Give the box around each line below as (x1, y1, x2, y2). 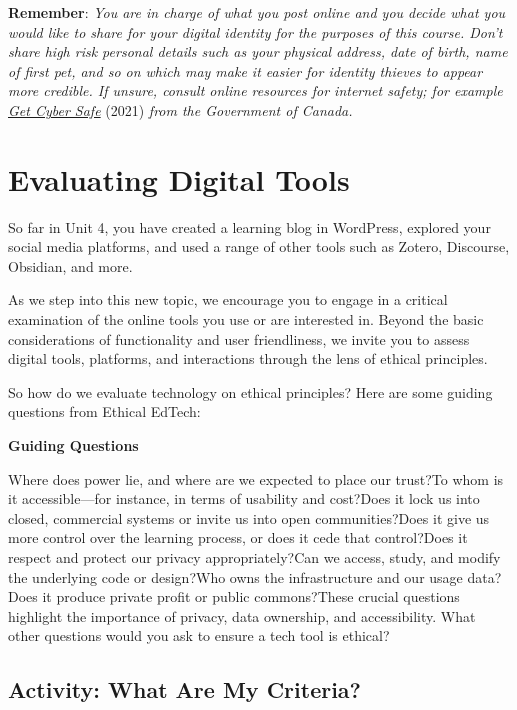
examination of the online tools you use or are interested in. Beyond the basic (8, 309, 484, 330)
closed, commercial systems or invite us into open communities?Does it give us (8, 507, 490, 528)
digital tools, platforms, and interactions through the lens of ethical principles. (8, 348, 488, 369)
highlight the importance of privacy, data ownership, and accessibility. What (8, 605, 476, 626)
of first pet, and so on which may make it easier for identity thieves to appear (8, 60, 483, 81)
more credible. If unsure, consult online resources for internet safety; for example (8, 80, 503, 101)
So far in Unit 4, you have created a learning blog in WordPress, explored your (8, 216, 491, 237)
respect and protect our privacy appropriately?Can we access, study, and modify (8, 547, 501, 567)
